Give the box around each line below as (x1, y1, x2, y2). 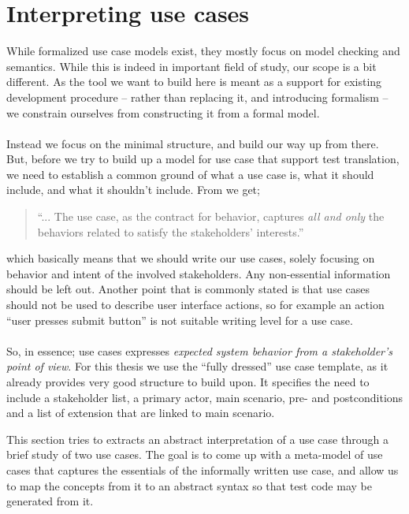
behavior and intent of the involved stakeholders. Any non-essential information (6, 265, 391, 281)
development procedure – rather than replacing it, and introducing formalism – (6, 88, 389, 105)
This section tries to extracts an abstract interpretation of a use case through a (6, 430, 389, 447)
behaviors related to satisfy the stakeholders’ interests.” (37, 223, 304, 240)
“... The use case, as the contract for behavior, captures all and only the (37, 208, 385, 225)
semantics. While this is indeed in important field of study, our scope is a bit (6, 58, 377, 74)
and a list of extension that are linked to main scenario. (6, 404, 275, 421)
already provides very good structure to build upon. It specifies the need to (6, 374, 370, 389)
